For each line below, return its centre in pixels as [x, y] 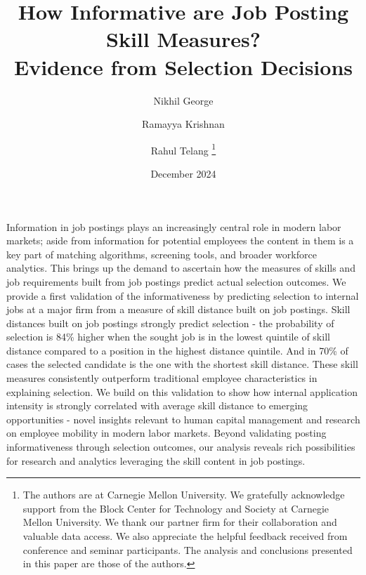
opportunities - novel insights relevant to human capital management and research [183, 419]
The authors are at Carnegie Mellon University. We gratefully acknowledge [184, 495]
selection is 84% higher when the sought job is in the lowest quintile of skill [168, 337]
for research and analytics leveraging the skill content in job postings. [156, 460]
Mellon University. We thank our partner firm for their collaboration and [180, 522]
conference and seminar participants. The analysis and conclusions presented [188, 549]
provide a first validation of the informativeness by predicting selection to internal [183, 295]
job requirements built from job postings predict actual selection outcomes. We [176, 281]
